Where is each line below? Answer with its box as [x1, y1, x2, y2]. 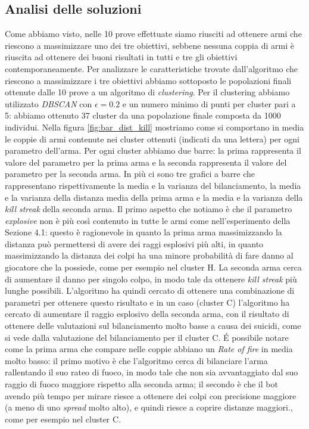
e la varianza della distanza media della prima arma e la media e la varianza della [5, 191, 303, 203]
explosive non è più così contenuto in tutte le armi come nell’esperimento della [5, 214, 291, 226]
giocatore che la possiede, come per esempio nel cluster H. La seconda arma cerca [5, 261, 302, 273]
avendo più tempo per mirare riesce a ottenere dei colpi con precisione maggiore [5, 389, 296, 402]
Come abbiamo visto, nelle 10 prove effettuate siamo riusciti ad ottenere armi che [5, 27, 302, 40]
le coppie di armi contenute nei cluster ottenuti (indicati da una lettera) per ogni [5, 132, 299, 145]
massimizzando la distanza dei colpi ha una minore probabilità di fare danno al [5, 249, 294, 262]
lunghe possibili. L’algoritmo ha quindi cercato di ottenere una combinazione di [5, 284, 295, 297]
